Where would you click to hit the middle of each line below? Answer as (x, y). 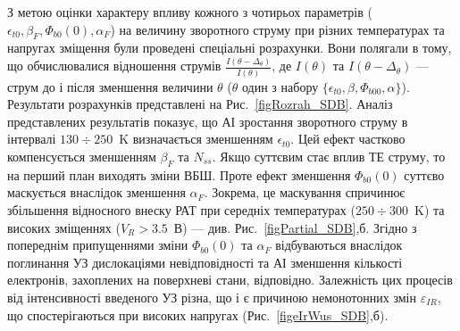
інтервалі (32, 139)
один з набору (280, 86)
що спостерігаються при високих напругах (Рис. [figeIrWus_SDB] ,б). (198, 314)
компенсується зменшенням (82, 156)
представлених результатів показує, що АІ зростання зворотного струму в (208, 121)
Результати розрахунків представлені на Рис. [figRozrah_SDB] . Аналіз (200, 104)
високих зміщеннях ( (64, 227)
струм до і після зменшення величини (110, 86)
